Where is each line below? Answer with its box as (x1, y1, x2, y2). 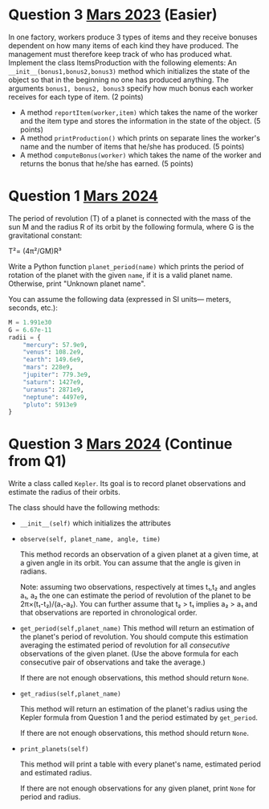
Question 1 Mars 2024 (8, 187, 159, 206)
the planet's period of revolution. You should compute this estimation (19, 632, 249, 642)
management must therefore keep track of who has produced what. (8, 49, 233, 59)
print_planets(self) (19, 746, 89, 754)
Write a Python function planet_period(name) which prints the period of (8, 261, 244, 271)
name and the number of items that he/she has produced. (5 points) (19, 141, 245, 151)
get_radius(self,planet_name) (19, 690, 122, 698)
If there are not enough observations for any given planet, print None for (19, 783, 256, 793)
